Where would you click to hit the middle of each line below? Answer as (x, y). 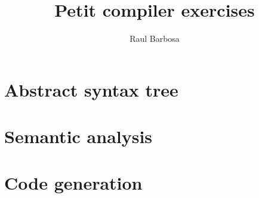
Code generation (73, 183)
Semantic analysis (78, 136)
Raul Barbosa (155, 38)
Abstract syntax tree (91, 89)
